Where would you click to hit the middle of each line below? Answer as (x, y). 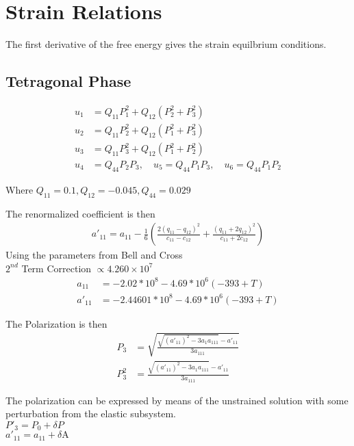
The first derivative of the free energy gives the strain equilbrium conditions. (166, 44)
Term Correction (56, 268)
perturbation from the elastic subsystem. (91, 414)
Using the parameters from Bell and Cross (94, 255)
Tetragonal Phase (68, 81)
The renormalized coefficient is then (80, 213)
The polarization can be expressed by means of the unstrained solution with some (177, 400)
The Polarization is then (56, 323)
